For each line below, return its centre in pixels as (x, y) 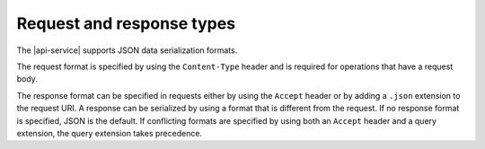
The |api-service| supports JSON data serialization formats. (127, 50)
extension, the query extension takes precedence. (109, 133)
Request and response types (126, 23)
